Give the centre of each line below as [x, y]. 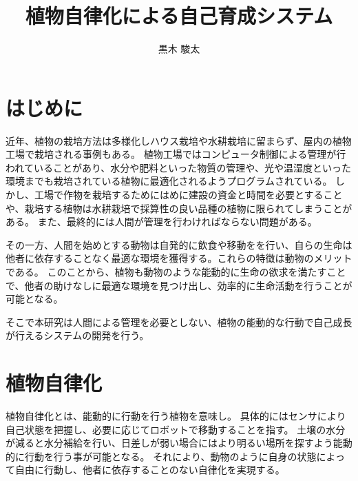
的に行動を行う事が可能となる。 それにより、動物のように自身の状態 [161, 456]
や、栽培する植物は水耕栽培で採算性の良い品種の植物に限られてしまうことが [179, 208]
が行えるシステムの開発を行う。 [77, 335]
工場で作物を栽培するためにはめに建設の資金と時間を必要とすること [188, 195]
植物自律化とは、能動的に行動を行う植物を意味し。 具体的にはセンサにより [176, 416]
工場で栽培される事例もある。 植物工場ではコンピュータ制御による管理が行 [176, 154]
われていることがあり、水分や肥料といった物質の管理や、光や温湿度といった [178, 167]
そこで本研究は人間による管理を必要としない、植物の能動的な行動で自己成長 [179, 321]
